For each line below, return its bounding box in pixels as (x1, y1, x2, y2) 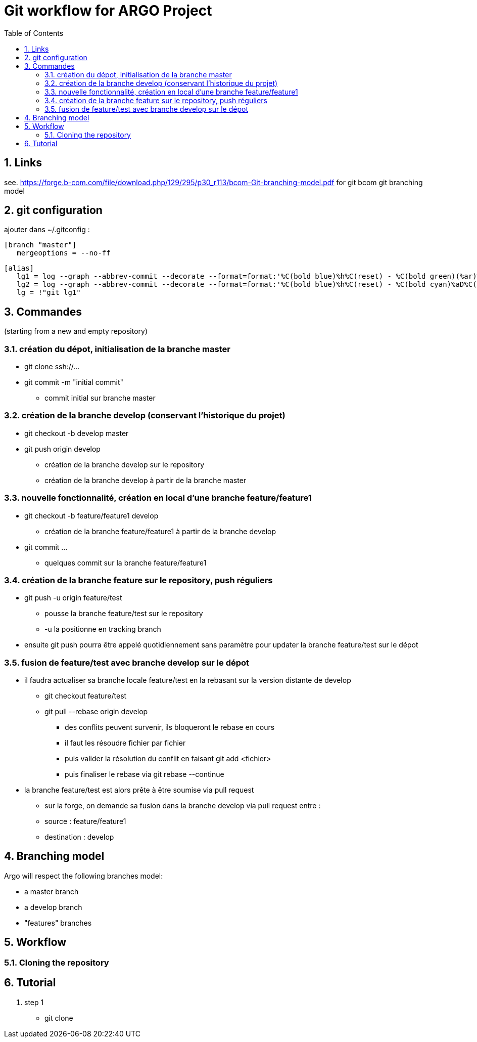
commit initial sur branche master (44, 394, 156, 403)
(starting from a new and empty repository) (4, 327, 148, 336)
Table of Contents (4, 28, 64, 37)
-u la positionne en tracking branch (44, 625, 161, 634)
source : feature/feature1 (44, 817, 126, 826)
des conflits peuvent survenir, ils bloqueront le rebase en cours (65, 723, 275, 732)
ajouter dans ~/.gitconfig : (4, 225, 90, 234)
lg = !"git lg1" (17, 288, 81, 297)
